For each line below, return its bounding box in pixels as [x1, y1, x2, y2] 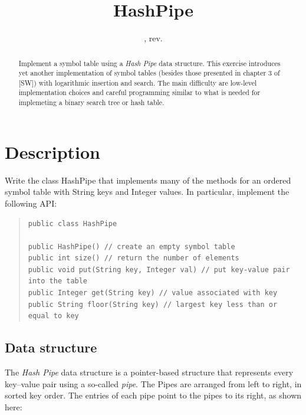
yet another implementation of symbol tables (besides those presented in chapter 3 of [18, 68, 280, 78]
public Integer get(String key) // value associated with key [28, 289, 278, 298]
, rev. [144, 32, 163, 44]
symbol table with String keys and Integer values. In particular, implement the [5, 185, 289, 198]
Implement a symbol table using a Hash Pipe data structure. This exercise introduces [18, 58, 281, 68]
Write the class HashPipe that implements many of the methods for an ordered [5, 174, 291, 186]
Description [5, 139, 101, 164]
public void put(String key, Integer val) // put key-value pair [28, 265, 290, 274]
